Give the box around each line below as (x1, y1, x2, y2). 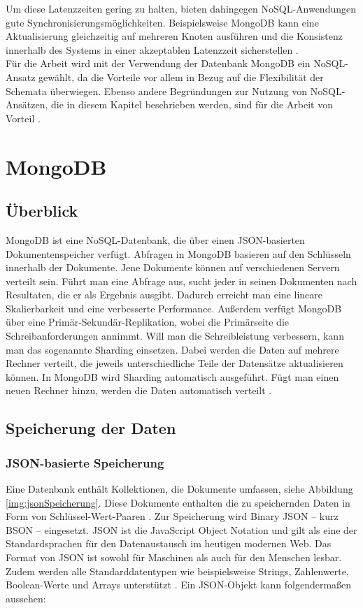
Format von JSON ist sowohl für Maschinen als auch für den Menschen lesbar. (6, 550, 342, 565)
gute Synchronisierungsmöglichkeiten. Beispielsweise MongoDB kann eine (6, 15, 319, 29)
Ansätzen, (6, 97, 48, 112)
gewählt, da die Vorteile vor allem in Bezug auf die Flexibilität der (38, 69, 324, 84)
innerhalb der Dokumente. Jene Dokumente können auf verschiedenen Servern (6, 260, 340, 275)
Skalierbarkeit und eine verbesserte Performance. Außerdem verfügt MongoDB (6, 301, 342, 315)
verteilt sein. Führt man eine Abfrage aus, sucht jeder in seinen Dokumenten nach (6, 273, 357, 288)
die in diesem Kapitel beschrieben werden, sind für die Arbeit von (51, 97, 333, 112)
